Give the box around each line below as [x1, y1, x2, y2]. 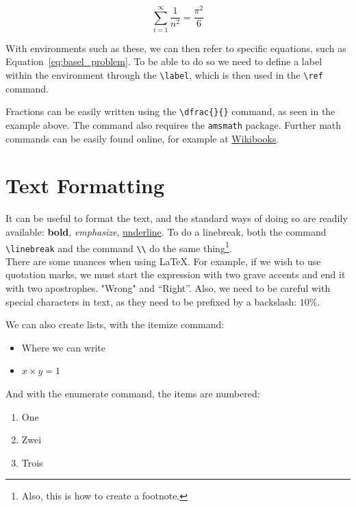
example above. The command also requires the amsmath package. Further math [5, 117, 342, 132]
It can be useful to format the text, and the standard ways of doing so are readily [5, 211, 348, 225]
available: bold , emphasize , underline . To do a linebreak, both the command [5, 224, 327, 238]
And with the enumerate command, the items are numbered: [5, 386, 260, 400]
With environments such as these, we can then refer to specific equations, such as [5, 40, 346, 55]
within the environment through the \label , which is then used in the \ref [5, 68, 323, 82]
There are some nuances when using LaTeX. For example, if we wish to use [5, 253, 321, 268]
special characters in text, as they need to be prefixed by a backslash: [5, 294, 297, 308]
